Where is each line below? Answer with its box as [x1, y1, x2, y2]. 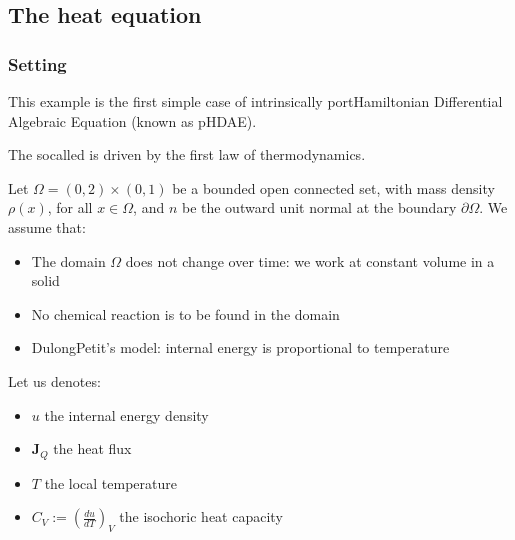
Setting [8, 51, 67, 76]
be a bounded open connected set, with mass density [172, 177, 495, 198]
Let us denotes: [8, 370, 101, 391]
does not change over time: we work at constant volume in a [125, 250, 495, 271]
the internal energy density [44, 404, 209, 425]
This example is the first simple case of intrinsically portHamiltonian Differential [8, 91, 503, 111]
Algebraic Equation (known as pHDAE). [8, 110, 257, 131]
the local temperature [44, 472, 177, 493]
